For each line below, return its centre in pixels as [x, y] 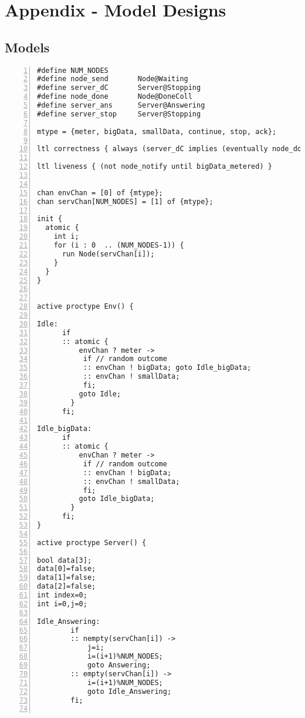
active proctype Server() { [92, 542]
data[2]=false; [67, 587]
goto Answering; [119, 665]
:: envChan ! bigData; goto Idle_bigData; [167, 368]
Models [27, 47]
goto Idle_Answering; [129, 691]
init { [50, 219]
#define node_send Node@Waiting [113, 79]
